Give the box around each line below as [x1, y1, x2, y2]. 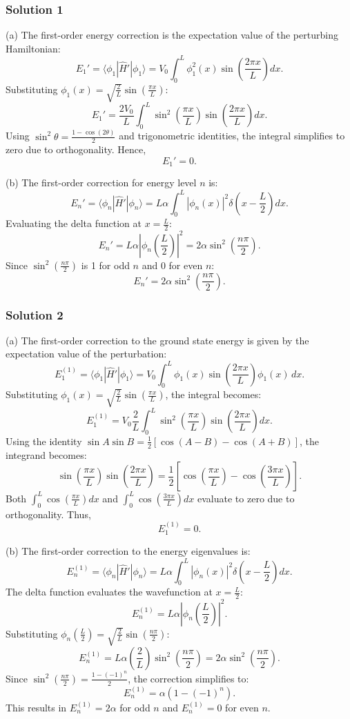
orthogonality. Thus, [6, 506, 91, 521]
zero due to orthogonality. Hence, [6, 142, 146, 157]
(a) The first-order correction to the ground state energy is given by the [6, 333, 309, 347]
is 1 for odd [81, 257, 130, 272]
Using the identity [6, 433, 82, 448]
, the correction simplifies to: [128, 671, 249, 685]
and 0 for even [142, 257, 203, 272]
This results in [6, 700, 67, 714]
